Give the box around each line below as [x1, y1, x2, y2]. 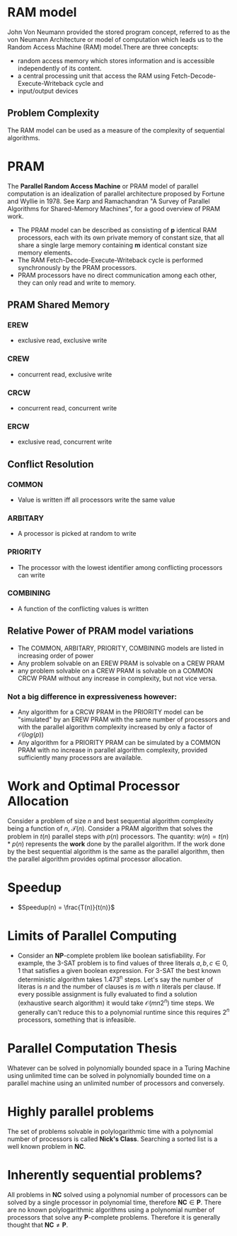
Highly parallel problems [7, 1103, 154, 1120]
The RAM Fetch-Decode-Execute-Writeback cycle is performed [17, 256, 204, 264]
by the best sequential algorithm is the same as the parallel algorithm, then [7, 847, 225, 855]
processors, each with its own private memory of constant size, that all [17, 233, 224, 242]
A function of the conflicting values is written [17, 604, 149, 613]
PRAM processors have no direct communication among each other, [17, 271, 217, 279]
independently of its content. [17, 64, 102, 72]
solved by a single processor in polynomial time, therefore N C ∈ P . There [7, 1198, 221, 1206]
